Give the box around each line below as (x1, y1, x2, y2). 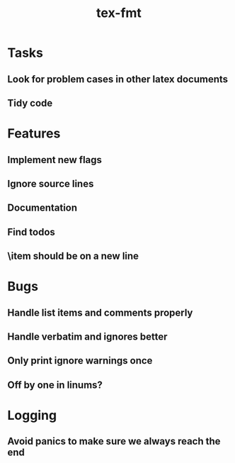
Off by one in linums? (7, 379, 103, 391)
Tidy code (7, 97, 53, 109)
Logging (7, 408, 57, 423)
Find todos (7, 225, 55, 238)
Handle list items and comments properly (7, 306, 193, 318)
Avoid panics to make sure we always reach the (7, 435, 221, 447)
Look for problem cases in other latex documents (7, 73, 229, 85)
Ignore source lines (7, 177, 94, 189)
